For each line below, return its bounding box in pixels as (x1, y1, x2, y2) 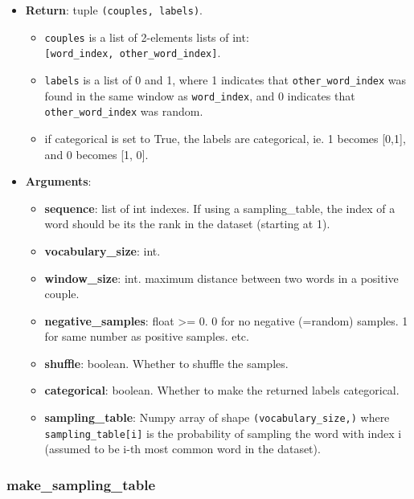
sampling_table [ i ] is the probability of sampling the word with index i (44, 424, 402, 441)
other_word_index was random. (44, 103, 203, 120)
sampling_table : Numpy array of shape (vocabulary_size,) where (44, 409, 390, 426)
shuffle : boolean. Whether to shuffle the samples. (44, 354, 289, 371)
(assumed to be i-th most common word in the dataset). (44, 440, 321, 457)
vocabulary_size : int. (44, 242, 161, 259)
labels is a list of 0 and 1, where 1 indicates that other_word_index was (44, 71, 407, 88)
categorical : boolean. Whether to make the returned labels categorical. (44, 382, 400, 399)
